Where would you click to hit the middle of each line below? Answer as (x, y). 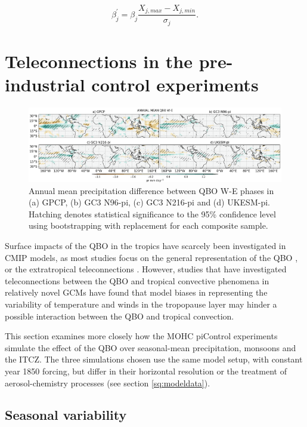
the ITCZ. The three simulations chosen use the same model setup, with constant (154, 359)
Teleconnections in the (99, 61)
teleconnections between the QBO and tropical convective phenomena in (137, 280)
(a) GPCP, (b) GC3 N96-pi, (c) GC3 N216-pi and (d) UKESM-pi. (149, 202)
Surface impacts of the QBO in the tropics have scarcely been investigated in (145, 245)
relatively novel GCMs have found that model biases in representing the (136, 292)
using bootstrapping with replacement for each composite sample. (148, 225)
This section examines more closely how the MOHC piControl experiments (141, 336)
